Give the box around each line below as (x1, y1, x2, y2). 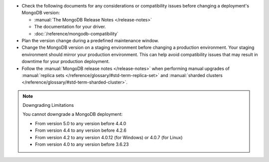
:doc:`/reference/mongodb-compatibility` (34, 30, 119, 37)
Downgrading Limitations (22, 102, 74, 108)
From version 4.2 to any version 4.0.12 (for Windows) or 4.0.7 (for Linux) (35, 134, 183, 140)
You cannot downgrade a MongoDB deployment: (22, 111, 123, 117)
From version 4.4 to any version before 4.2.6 (35, 127, 127, 134)
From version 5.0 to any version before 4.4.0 (35, 120, 127, 126)
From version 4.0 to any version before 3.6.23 (35, 142, 129, 148)
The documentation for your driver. (34, 24, 106, 30)
